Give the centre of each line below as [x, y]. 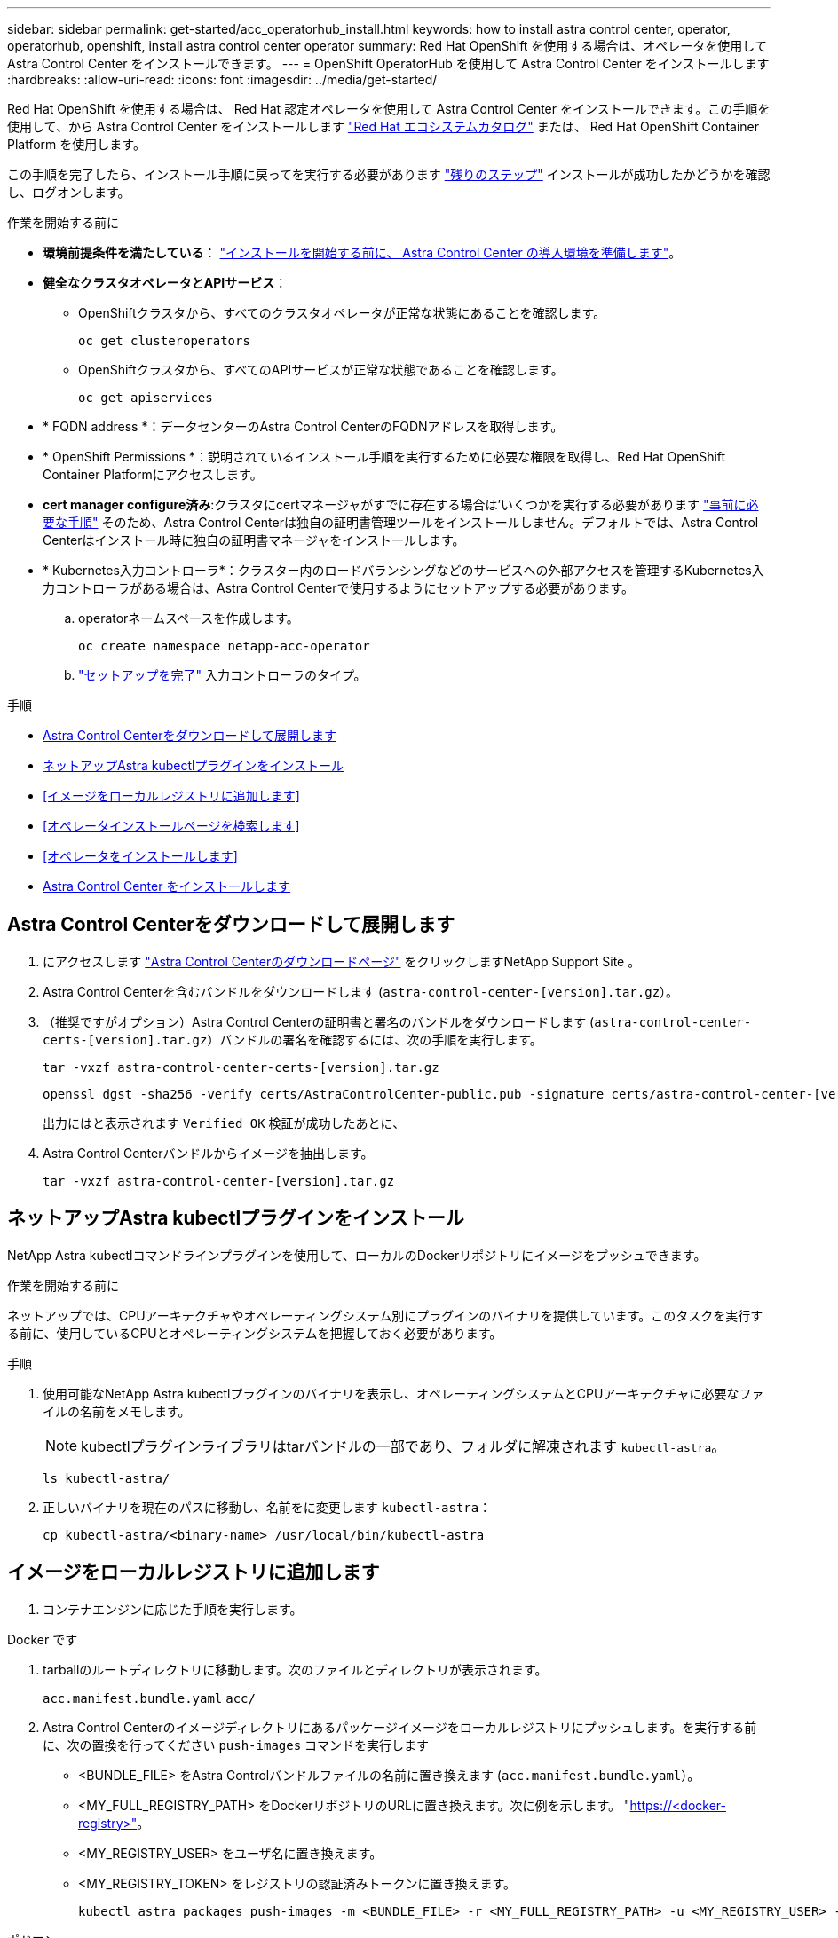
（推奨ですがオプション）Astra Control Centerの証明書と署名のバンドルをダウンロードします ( [319, 1021]
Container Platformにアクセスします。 [153, 474]
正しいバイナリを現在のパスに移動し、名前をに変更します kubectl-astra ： [267, 1507]
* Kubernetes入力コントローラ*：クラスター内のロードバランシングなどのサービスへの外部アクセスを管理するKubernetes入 [403, 570]
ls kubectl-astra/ [107, 1478]
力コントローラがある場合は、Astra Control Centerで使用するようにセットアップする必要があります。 [339, 588]
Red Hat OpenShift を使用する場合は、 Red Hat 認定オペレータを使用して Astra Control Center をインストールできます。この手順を [389, 109]
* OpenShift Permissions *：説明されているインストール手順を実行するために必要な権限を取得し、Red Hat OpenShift [384, 457]
